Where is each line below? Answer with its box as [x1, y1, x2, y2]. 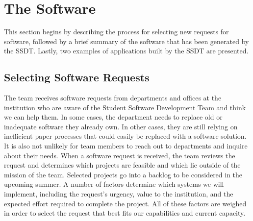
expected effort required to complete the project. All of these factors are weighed [4, 198, 247, 208]
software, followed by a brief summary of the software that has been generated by [4, 36, 249, 46]
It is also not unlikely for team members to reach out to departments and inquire [4, 141, 248, 151]
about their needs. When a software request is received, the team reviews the [4, 150, 235, 160]
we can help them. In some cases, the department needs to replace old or [4, 112, 223, 122]
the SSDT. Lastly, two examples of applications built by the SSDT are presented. [4, 46, 249, 56]
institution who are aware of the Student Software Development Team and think [4, 102, 246, 112]
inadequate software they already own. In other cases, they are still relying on [4, 121, 238, 131]
